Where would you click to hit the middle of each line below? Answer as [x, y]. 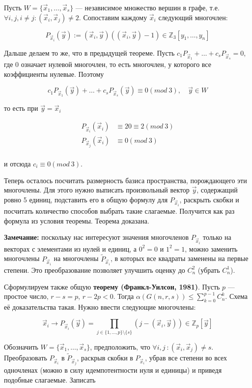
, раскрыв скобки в [105, 358]
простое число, [26, 296]
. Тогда [124, 296]
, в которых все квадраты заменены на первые [179, 258]
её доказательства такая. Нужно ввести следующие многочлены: [100, 307]
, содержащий [217, 190]
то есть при [21, 108]
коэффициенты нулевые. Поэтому [54, 74]
